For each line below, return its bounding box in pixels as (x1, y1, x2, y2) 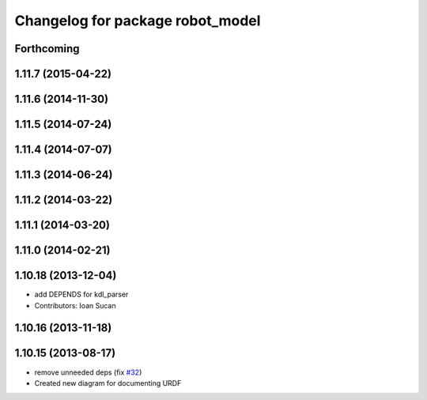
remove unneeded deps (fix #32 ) (34, 368, 142, 377)
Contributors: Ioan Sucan (34, 300, 116, 310)
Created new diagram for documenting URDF (34, 378, 182, 387)
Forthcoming (14, 42, 80, 55)
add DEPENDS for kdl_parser (34, 289, 129, 300)
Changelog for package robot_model (14, 12, 261, 29)
